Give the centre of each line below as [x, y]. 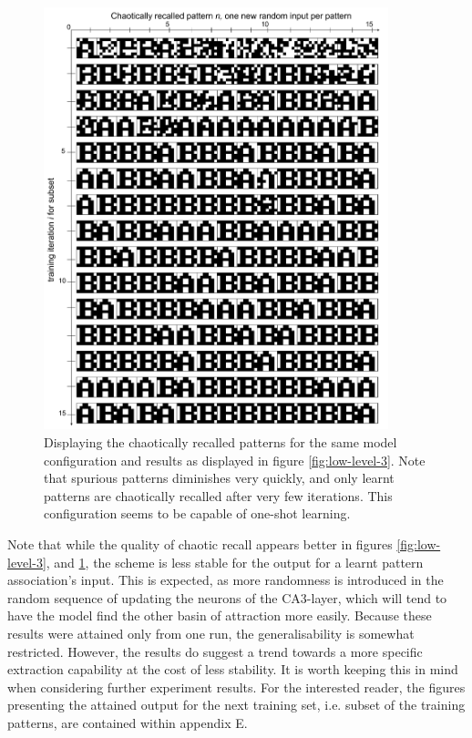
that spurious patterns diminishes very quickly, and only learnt [219, 478]
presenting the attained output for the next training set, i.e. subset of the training [236, 705]
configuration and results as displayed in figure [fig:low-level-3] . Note [235, 460]
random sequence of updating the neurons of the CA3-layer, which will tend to [227, 597]
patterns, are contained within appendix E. [128, 722]
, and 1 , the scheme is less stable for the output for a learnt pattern [235, 562]
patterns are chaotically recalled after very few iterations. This [218, 495]
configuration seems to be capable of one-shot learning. [197, 513]
